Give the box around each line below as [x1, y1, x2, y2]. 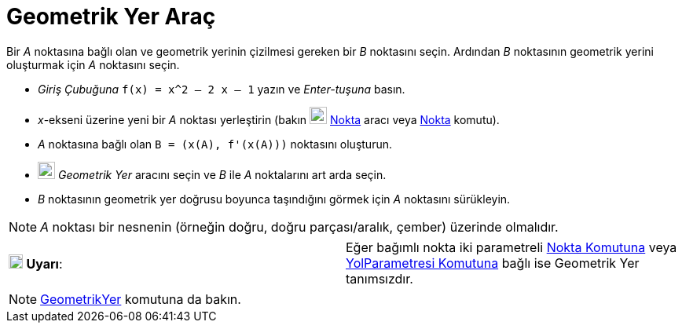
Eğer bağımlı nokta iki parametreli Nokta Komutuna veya [346, 239, 677, 255]
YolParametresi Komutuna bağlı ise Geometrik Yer [346, 254, 640, 271]
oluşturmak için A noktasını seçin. [6, 57, 180, 71]
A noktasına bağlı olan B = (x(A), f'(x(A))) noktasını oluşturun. [38, 137, 392, 151]
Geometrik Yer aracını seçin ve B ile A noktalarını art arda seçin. [57, 167, 387, 181]
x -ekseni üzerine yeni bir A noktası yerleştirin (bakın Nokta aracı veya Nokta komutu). [38, 112, 500, 126]
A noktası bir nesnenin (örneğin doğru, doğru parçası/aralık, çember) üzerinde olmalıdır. [40, 218, 559, 235]
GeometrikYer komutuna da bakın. [40, 291, 241, 307]
